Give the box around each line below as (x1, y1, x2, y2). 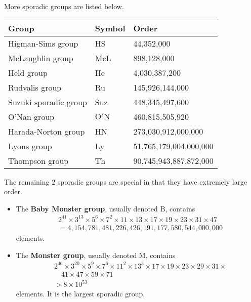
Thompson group (8, 154, 69, 166)
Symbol (95, 22, 126, 34)
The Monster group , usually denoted (16, 249, 137, 260)
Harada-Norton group (8, 125, 85, 137)
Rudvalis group (8, 81, 62, 93)
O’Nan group (8, 110, 55, 122)
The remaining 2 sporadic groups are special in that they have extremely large (4, 176, 247, 187)
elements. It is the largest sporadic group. (16, 288, 145, 299)
